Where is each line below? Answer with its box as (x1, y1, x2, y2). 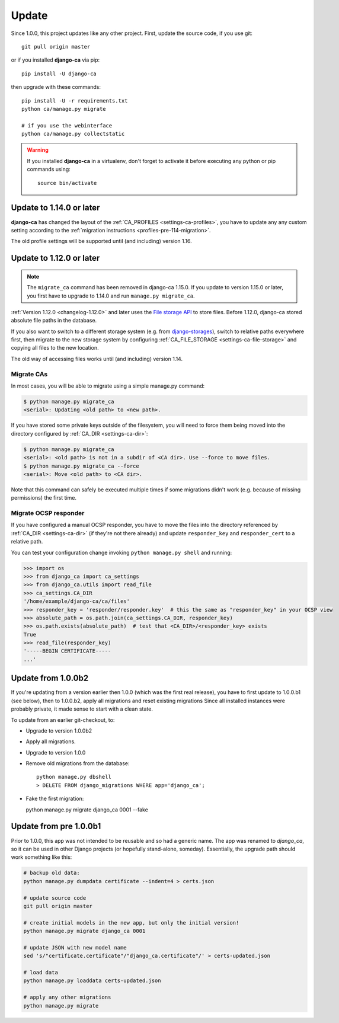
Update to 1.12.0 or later (11, 253, 100, 263)
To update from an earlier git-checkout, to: (11, 716, 115, 723)
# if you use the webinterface (21, 122, 113, 129)
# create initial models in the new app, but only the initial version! (23, 919, 239, 926)
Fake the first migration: (25, 795, 84, 803)
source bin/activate (37, 180, 97, 186)
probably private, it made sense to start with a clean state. (11, 705, 153, 712)
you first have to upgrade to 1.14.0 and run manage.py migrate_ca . (27, 292, 195, 299)
